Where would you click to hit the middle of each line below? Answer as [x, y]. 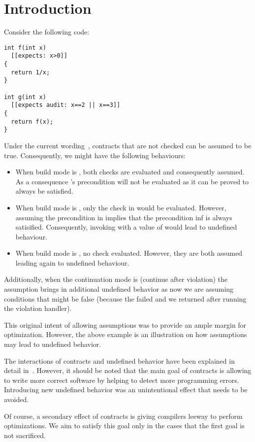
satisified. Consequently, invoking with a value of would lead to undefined [126, 227]
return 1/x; [31, 72]
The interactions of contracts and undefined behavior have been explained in [119, 360]
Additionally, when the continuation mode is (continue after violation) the [116, 279]
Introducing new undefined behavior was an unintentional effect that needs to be [126, 390]
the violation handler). [38, 308]
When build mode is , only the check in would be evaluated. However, [121, 207]
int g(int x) [25, 97]
